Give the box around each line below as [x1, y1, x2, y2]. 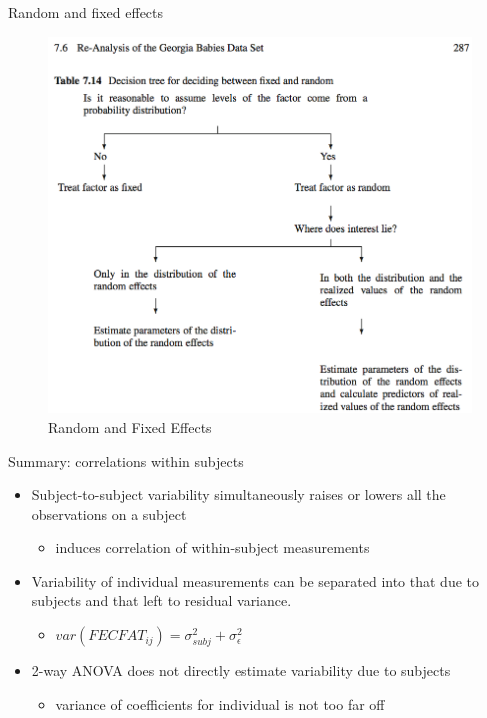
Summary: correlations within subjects [8, 450, 244, 471]
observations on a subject [31, 503, 187, 524]
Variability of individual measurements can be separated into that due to [31, 570, 480, 591]
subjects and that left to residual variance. [31, 590, 292, 611]
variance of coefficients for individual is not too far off [55, 693, 385, 714]
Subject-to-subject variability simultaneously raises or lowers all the [31, 484, 446, 505]
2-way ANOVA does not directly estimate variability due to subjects [31, 660, 451, 681]
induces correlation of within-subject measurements [55, 537, 370, 558]
